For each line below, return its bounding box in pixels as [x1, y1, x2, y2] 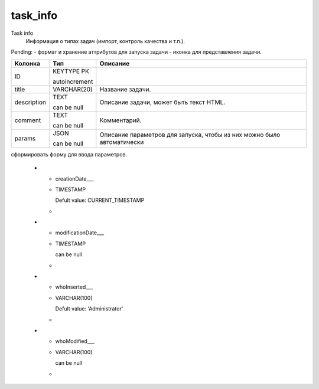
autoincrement [52, 77, 93, 86]
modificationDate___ [55, 229, 105, 236]
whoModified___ [55, 338, 95, 345]
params [14, 134, 36, 142]
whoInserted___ [55, 283, 93, 290]
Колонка [14, 59, 41, 67]
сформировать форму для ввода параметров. [11, 151, 128, 158]
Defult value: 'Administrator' [55, 305, 123, 312]
